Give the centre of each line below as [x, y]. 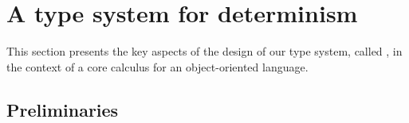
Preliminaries [63, 109]
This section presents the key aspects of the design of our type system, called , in [204, 51]
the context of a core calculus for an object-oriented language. [157, 66]
